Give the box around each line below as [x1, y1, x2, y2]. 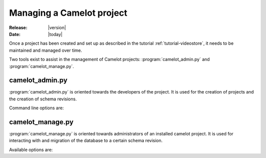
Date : [9, 31, 21, 37]
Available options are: [9, 147, 53, 153]
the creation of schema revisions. [9, 96, 77, 102]
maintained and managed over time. [9, 47, 82, 53]
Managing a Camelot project [9, 7, 128, 18]
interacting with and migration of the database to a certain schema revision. [9, 138, 163, 144]
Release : [9, 25, 28, 31]
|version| [48, 25, 66, 31]
